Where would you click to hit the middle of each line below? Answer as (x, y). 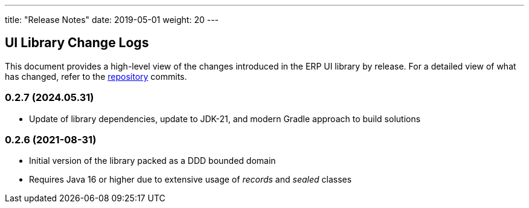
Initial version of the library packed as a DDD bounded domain (152, 161)
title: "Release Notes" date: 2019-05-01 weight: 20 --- (112, 20)
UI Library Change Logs (77, 43)
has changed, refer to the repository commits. (96, 76)
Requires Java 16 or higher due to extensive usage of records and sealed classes (191, 180)
